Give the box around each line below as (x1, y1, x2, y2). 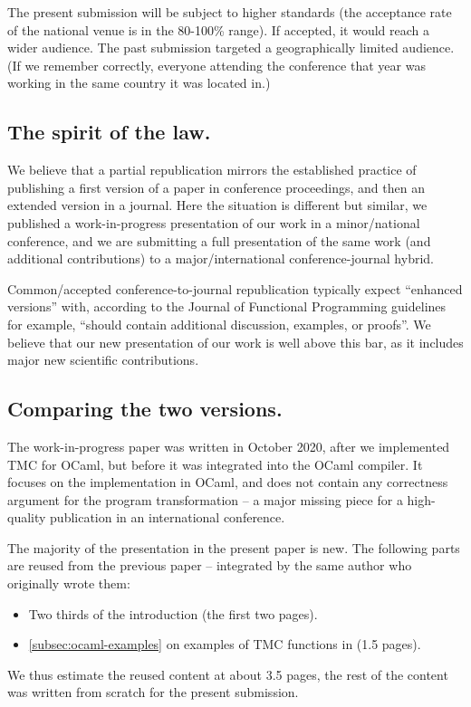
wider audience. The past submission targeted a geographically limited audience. (7, 38, 455, 57)
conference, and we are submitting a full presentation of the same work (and (7, 231, 431, 250)
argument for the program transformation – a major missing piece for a (7, 490, 403, 509)
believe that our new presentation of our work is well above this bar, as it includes (7, 332, 464, 351)
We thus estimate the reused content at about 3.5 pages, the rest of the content (7, 664, 448, 683)
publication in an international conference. (50, 508, 285, 527)
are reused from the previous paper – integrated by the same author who (7, 556, 412, 575)
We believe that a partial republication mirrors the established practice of (7, 160, 417, 179)
